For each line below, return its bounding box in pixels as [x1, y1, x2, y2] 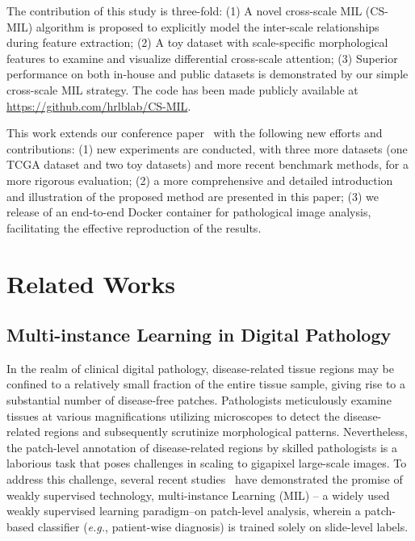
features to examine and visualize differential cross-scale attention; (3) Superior [6, 49, 398, 66]
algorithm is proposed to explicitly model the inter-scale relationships [36, 18, 379, 35]
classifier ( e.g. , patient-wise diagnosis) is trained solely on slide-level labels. [37, 518, 409, 535]
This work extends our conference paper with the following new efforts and [6, 124, 383, 141]
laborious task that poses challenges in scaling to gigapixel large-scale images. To [6, 455, 407, 472]
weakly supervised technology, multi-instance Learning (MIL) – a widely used [6, 486, 390, 503]
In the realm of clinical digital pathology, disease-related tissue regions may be [6, 359, 394, 376]
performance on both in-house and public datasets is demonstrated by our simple [6, 65, 409, 82]
